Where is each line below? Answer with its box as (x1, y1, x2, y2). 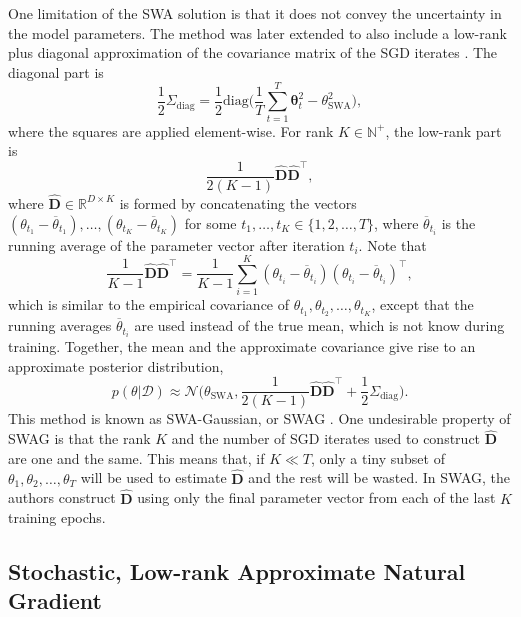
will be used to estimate (80, 467, 227, 488)
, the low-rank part (385, 120, 502, 141)
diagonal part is (8, 61, 104, 82)
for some (184, 212, 237, 233)
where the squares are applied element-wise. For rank (8, 120, 334, 141)
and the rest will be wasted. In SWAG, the (248, 467, 510, 488)
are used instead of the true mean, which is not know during (134, 315, 505, 336)
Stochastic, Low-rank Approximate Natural (8, 556, 466, 587)
